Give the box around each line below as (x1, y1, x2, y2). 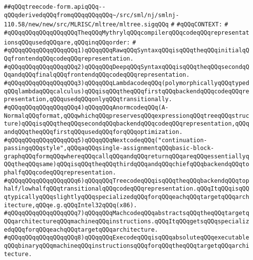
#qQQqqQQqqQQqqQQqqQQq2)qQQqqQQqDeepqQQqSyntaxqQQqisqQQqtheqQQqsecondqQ (4, 63, 250, 70)
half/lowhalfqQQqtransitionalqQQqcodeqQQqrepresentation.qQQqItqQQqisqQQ (4, 185, 250, 193)
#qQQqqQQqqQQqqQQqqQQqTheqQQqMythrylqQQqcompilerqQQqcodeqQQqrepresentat (4, 29, 250, 36)
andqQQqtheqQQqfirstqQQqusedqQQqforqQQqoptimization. (4, 128, 183, 135)
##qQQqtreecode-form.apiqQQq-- (4, 3, 106, 10)
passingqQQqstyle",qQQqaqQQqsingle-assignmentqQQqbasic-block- (4, 145, 214, 152)
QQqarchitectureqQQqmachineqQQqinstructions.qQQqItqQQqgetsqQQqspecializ (4, 218, 250, 225)
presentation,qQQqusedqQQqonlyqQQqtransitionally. (4, 96, 172, 103)
